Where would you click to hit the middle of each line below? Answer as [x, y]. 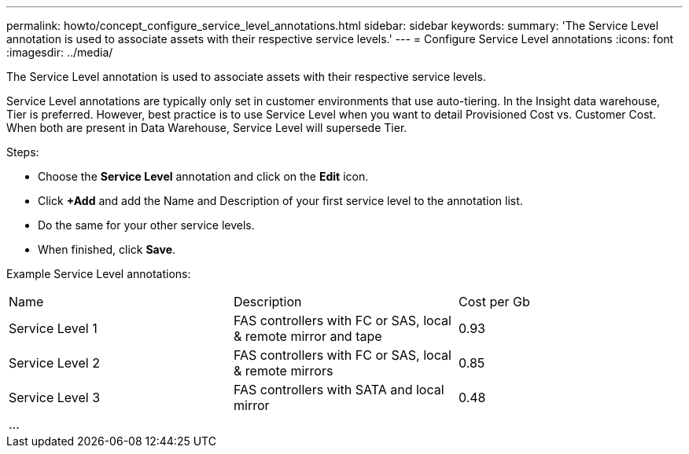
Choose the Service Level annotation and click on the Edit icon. [203, 176]
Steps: [23, 152]
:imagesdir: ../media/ [60, 52]
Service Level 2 [54, 363]
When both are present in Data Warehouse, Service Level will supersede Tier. [207, 128]
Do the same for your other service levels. [146, 225]
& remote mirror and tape [308, 336]
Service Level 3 [55, 397]
